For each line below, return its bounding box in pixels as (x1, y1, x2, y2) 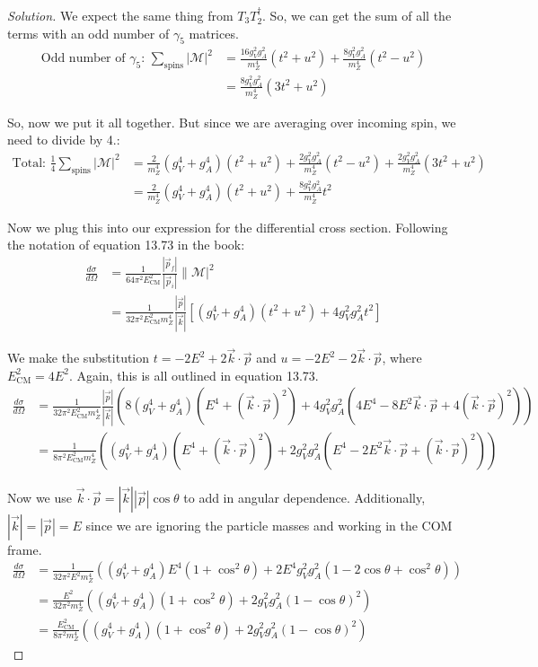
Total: (12, 156, 46, 170)
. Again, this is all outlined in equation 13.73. (68, 365, 319, 384)
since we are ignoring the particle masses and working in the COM (85, 515, 453, 534)
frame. (7, 540, 42, 558)
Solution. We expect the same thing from (7, 6, 234, 24)
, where (382, 348, 422, 367)
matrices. (189, 23, 239, 42)
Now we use (7, 487, 72, 506)
